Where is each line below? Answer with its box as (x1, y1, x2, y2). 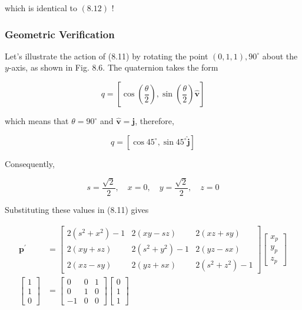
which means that (5, 115, 69, 126)
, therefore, (135, 115, 174, 126)
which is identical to (5, 2, 77, 14)
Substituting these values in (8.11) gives (5, 204, 149, 216)
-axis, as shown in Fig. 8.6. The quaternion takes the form (8, 61, 218, 74)
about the (262, 49, 298, 62)
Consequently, (5, 157, 55, 169)
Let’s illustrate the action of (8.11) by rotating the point (5, 49, 208, 62)
